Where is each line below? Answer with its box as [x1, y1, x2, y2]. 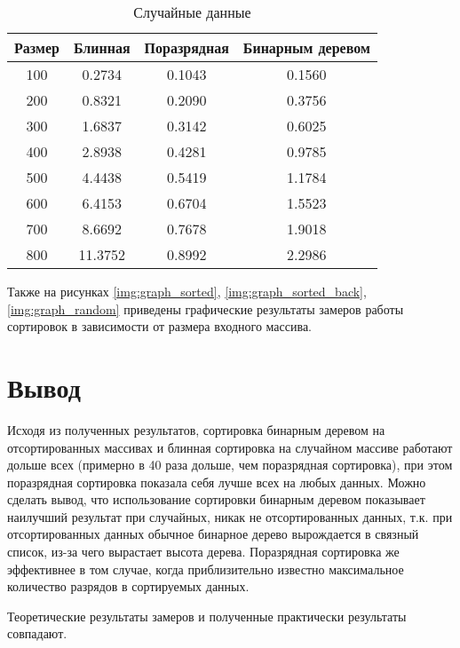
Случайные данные [133, 2, 251, 22]
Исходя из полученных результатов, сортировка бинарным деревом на [7, 420, 385, 439]
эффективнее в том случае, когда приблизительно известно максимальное [7, 559, 404, 578]
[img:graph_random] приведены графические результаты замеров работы [7, 299, 404, 318]
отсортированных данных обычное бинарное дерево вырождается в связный [7, 525, 419, 543]
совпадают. [7, 624, 67, 643]
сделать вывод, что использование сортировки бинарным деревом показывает [7, 490, 425, 509]
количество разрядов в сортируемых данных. [7, 577, 250, 596]
